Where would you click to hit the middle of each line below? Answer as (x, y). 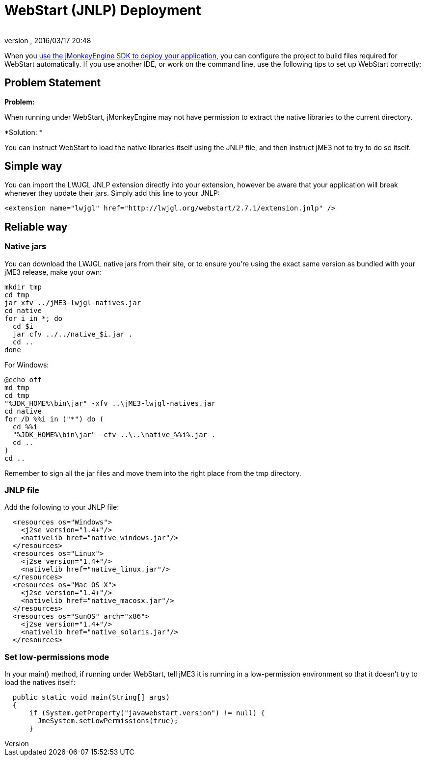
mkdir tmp (23, 287)
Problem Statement (53, 83)
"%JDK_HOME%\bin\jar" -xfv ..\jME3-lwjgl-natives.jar (110, 403)
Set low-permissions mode (57, 657)
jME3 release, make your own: (53, 272)
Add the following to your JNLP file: (62, 507)
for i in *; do (34, 318)
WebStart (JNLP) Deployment (103, 10)
